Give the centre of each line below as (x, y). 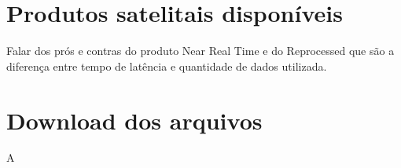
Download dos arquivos (134, 120)
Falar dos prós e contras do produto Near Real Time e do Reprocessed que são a (200, 51)
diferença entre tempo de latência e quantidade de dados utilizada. (167, 66)
